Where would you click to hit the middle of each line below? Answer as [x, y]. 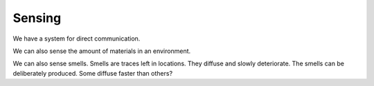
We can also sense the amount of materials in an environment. [102, 51]
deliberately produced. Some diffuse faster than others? [93, 73]
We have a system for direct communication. [77, 39]
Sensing [37, 18]
